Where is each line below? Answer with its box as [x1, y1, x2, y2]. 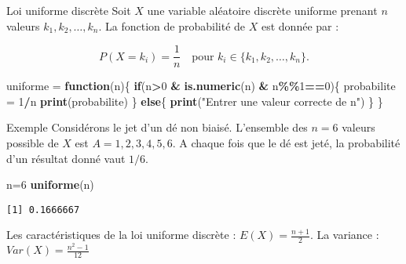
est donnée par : [261, 17, 339, 34]
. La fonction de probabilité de [98, 17, 246, 34]
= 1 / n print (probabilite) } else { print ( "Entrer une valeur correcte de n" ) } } [6, 92, 383, 109]
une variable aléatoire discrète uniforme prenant [147, 2, 378, 18]
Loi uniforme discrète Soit [6, 2, 131, 18]
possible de [6, 135, 59, 151]
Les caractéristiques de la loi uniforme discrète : [6, 226, 236, 243]
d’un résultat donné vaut [6, 150, 126, 166]
